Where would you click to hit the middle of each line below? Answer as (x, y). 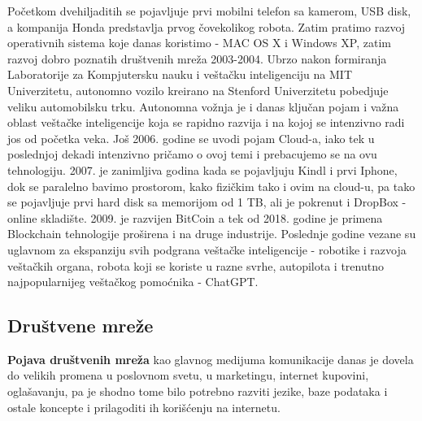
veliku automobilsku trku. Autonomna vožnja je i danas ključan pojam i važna (203, 106)
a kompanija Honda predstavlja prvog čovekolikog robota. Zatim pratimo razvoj (207, 26)
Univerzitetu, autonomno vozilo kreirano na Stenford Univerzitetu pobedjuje (198, 90)
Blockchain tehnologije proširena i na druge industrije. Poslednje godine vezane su (212, 234)
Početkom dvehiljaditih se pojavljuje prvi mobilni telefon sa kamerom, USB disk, (209, 11)
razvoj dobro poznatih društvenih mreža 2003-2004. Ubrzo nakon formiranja (197, 58)
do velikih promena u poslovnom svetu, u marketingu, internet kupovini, (188, 375)
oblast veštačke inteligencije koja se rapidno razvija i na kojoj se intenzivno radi (206, 122)
